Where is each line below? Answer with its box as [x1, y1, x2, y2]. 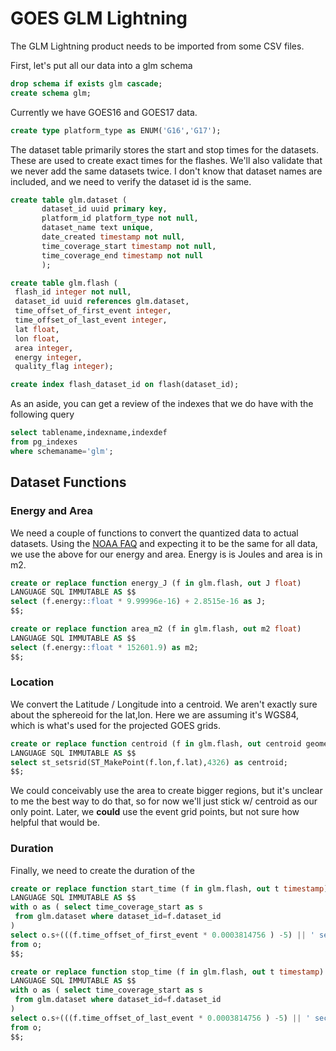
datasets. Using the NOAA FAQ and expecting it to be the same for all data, [10, 537, 318, 549]
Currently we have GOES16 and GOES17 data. [10, 106, 198, 118]
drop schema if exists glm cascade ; [10, 78, 163, 89]
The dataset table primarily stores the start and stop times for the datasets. [10, 143, 319, 156]
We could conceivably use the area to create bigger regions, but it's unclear [10, 785, 323, 797]
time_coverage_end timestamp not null [41, 250, 203, 261]
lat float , [14, 324, 60, 334]
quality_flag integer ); [14, 362, 114, 372]
